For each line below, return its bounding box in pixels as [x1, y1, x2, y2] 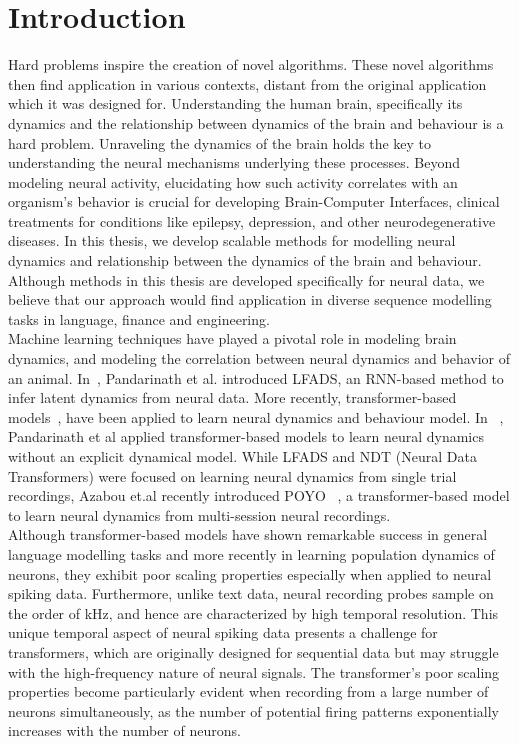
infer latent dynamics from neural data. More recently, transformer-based [8, 387, 457, 408]
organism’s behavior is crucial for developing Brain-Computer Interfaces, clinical [8, 191, 500, 212]
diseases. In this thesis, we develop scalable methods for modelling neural [8, 230, 456, 251]
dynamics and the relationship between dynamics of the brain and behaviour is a [8, 112, 504, 133]
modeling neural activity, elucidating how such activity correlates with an [8, 171, 458, 192]
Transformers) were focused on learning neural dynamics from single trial [8, 465, 457, 486]
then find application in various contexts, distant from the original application [8, 73, 487, 94]
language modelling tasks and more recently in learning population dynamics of [8, 543, 495, 564]
